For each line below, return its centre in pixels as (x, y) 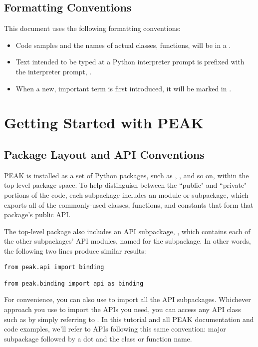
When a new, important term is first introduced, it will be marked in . (124, 88)
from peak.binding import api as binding (74, 283)
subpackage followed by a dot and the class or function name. (98, 338)
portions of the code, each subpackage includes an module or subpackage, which (126, 194)
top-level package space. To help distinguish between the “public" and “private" (126, 185)
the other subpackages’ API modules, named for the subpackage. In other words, (128, 241)
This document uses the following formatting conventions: (92, 28)
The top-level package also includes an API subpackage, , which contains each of (127, 231)
